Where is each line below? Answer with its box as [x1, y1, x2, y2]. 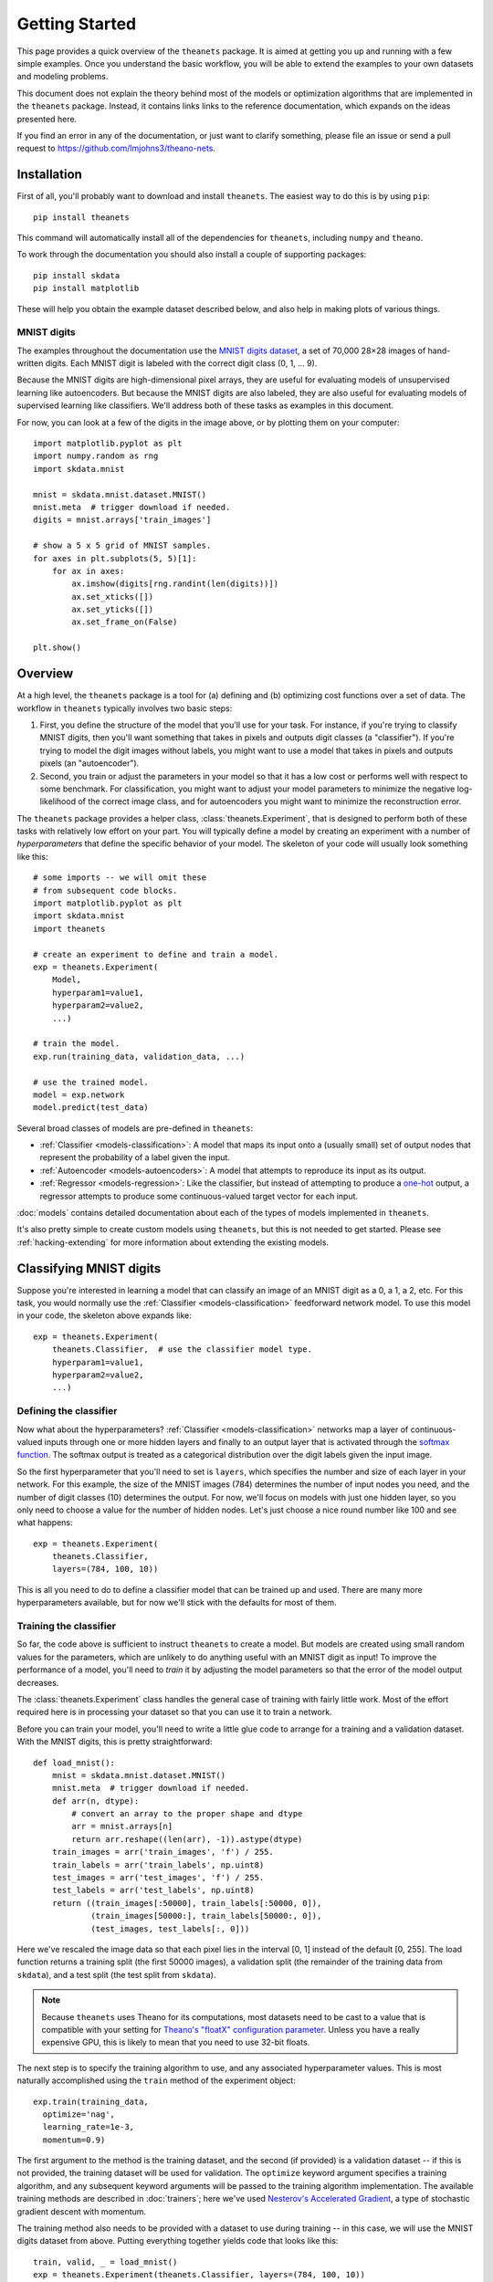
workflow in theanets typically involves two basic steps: [16, 703, 233, 714]
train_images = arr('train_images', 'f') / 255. [51, 1847, 274, 1858]
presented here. [16, 113, 78, 124]
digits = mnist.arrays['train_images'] [33, 515, 212, 525]
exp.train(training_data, [33, 2096, 150, 2107]
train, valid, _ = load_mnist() [33, 2256, 178, 2267]
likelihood [39, 796, 77, 807]
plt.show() [33, 643, 82, 653]
